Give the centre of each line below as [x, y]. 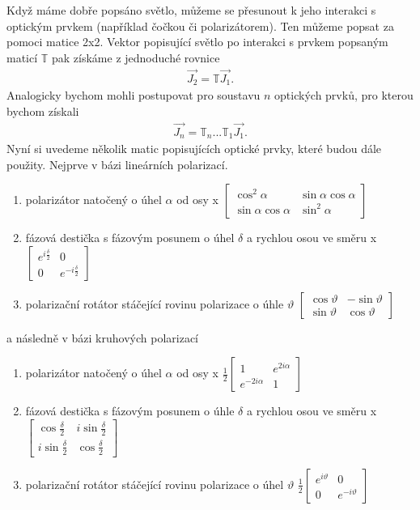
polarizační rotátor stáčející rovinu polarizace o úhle [155, 303]
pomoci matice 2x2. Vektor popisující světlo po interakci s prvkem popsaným [197, 42]
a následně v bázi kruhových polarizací [103, 337]
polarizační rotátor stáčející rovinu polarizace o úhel [155, 484]
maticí [22, 57]
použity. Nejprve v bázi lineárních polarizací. [117, 164]
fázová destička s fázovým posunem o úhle [130, 411]
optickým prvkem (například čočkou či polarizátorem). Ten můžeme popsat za [200, 25]
